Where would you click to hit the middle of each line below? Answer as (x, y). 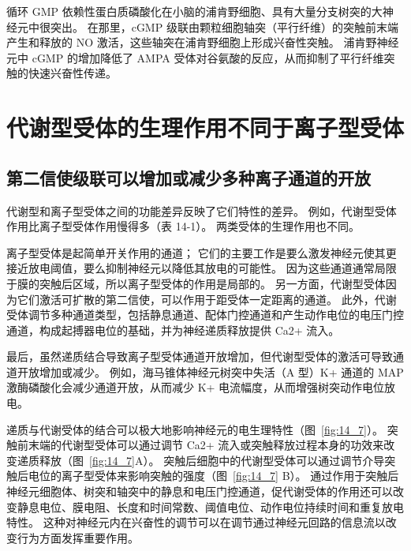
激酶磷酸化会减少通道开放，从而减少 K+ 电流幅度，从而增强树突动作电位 (196, 387)
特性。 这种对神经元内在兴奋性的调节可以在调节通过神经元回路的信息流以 (196, 522)
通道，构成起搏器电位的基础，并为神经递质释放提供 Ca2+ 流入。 (173, 330)
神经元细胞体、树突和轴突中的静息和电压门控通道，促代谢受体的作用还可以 (200, 491)
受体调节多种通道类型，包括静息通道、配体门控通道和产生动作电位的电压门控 (205, 315)
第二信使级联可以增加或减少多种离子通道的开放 (189, 177)
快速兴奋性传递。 (72, 73)
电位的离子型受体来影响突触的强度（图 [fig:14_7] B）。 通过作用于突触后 (213, 476)
